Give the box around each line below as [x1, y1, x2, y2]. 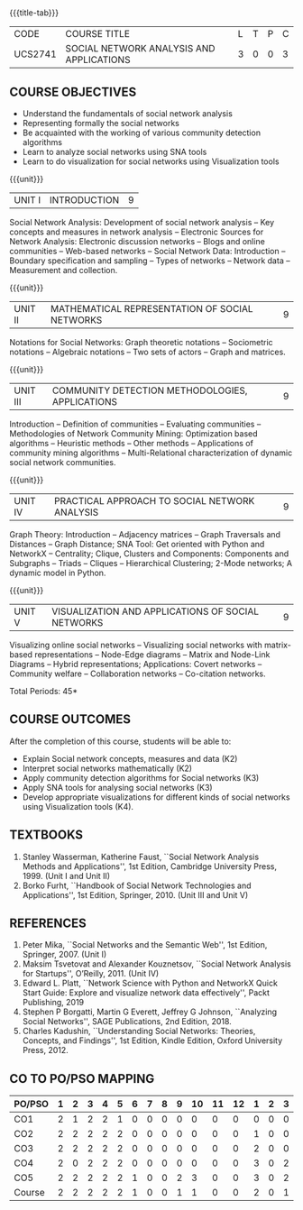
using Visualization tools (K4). [22, 801, 133, 811]
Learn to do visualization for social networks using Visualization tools [22, 156, 280, 167]
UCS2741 [14, 48, 57, 60]
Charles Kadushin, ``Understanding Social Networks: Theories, [22, 1026, 256, 1037]
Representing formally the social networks [22, 118, 180, 128]
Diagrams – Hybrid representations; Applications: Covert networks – [9, 659, 262, 669]
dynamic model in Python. [9, 567, 106, 578]
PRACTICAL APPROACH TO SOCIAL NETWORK [53, 495, 255, 507]
